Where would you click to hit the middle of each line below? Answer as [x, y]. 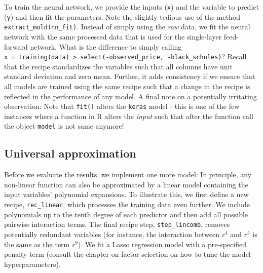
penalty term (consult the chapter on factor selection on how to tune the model [127, 254]
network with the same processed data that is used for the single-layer [113, 36]
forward [16, 46]
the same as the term [37, 244]
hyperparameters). [32, 264]
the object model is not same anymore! [64, 126]
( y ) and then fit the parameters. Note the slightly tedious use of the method [122, 16]
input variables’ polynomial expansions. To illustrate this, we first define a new [126, 194]
